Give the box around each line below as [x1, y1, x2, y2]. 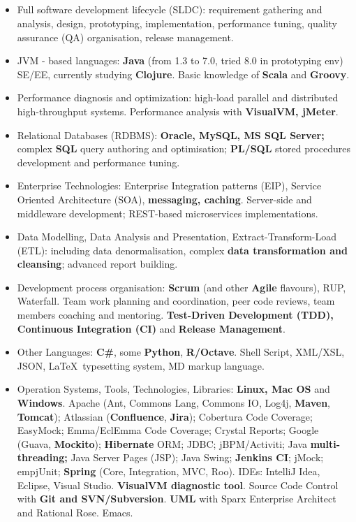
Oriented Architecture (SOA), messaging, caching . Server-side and [17, 191, 312, 206]
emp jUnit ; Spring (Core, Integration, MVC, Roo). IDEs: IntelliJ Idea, [17, 464, 320, 479]
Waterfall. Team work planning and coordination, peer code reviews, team [17, 293, 335, 308]
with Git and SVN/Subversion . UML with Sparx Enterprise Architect [17, 491, 336, 506]
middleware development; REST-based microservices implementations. [17, 205, 318, 220]
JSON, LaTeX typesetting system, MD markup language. [17, 358, 265, 372]
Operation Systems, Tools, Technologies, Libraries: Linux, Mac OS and [17, 382, 330, 396]
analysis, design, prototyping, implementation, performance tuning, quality [17, 15, 337, 30]
